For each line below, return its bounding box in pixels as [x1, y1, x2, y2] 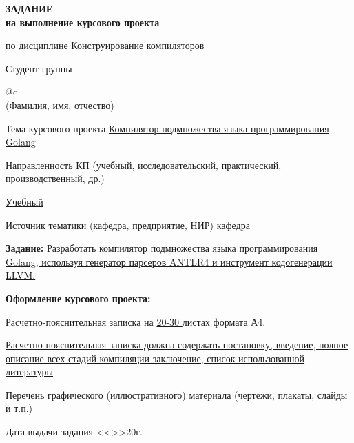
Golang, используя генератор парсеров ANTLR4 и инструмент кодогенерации [6, 254, 333, 268]
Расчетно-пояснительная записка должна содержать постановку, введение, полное [6, 337, 348, 352]
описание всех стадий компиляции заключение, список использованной [6, 351, 305, 365]
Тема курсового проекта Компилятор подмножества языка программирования [6, 121, 329, 135]
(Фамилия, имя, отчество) [6, 97, 114, 112]
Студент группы [6, 61, 72, 75]
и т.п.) [6, 401, 32, 415]
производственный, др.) [6, 171, 105, 186]
